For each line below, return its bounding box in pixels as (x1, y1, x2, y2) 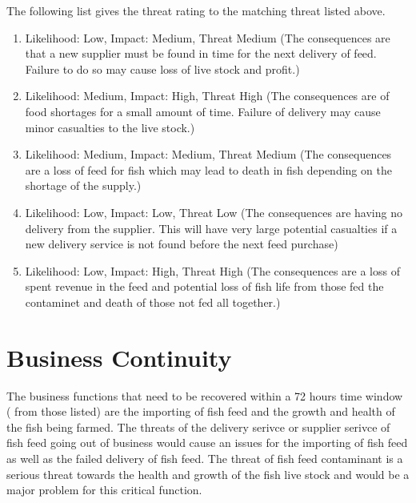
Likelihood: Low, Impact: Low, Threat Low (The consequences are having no (25, 203, 402, 220)
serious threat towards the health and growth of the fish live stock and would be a (6, 465, 410, 482)
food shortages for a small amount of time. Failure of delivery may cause (25, 103, 381, 119)
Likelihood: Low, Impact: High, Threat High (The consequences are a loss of (25, 262, 400, 279)
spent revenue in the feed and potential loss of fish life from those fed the (25, 278, 384, 295)
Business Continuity (6, 340, 232, 373)
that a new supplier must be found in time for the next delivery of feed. (25, 45, 377, 62)
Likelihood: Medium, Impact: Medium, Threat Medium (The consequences (25, 146, 392, 163)
